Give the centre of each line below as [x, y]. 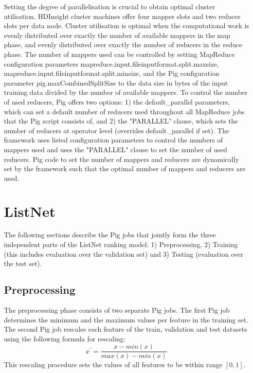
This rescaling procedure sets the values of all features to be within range [113, 364]
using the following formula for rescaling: [65, 338]
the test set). [23, 263]
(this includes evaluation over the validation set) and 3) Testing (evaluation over [124, 254]
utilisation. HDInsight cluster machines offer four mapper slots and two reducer [122, 16]
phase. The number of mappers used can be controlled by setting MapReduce [119, 54]
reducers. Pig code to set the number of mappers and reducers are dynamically [121, 159]
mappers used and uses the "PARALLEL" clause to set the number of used [116, 149]
